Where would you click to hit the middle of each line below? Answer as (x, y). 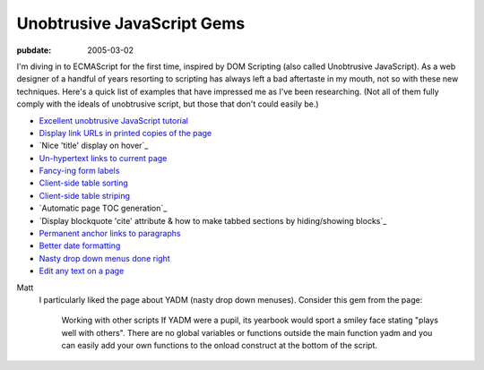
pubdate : (34, 50)
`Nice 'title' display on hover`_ (94, 146)
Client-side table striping (84, 195)
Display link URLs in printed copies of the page (125, 133)
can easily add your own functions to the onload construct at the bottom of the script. (220, 346)
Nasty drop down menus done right (104, 258)
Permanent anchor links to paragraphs (110, 234)
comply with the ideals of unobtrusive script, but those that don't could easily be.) (168, 104)
